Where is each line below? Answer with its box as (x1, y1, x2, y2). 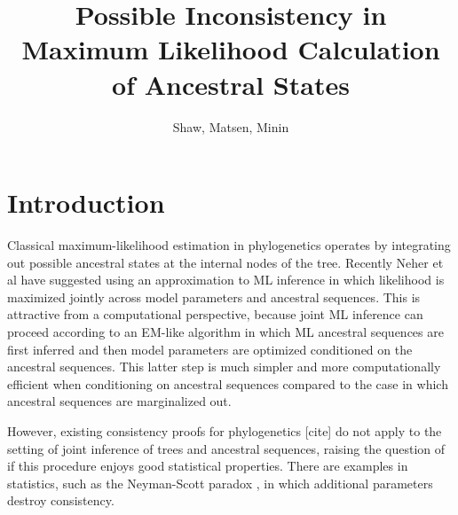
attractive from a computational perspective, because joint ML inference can (7, 305, 423, 324)
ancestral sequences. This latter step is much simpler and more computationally (7, 357, 441, 376)
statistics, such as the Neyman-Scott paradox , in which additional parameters (7, 473, 433, 492)
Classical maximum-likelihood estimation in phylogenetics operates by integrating (7, 236, 451, 254)
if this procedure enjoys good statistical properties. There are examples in (7, 456, 408, 475)
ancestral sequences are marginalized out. (7, 392, 232, 410)
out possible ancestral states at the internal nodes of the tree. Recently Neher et (7, 253, 444, 271)
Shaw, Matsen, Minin (172, 117, 289, 136)
